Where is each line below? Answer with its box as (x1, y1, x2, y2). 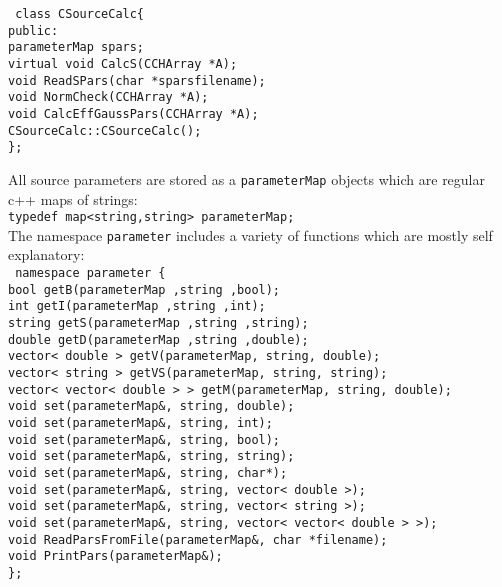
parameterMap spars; (8, 40, 145, 55)
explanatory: (8, 244, 85, 265)
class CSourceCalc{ (15, 7, 145, 21)
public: (8, 23, 59, 38)
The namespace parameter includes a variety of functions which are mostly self (8, 224, 493, 245)
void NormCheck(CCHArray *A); (8, 90, 209, 105)
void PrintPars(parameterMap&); (8, 549, 223, 564)
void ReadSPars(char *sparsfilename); (8, 73, 266, 88)
